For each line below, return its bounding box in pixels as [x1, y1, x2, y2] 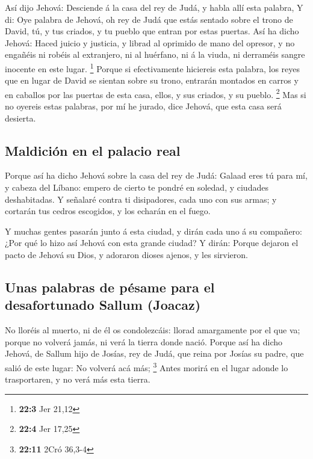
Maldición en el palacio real [5, 141, 181, 159]
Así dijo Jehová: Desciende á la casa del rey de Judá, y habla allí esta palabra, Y [5, 1, 303, 13]
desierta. [5, 111, 36, 124]
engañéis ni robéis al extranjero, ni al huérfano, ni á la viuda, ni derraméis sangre [5, 48, 305, 61]
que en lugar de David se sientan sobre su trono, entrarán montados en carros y [5, 74, 299, 87]
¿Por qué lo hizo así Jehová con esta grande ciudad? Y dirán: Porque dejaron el [5, 236, 299, 249]
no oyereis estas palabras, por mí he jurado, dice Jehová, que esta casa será [5, 100, 282, 112]
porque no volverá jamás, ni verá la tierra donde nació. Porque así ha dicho [5, 335, 283, 348]
